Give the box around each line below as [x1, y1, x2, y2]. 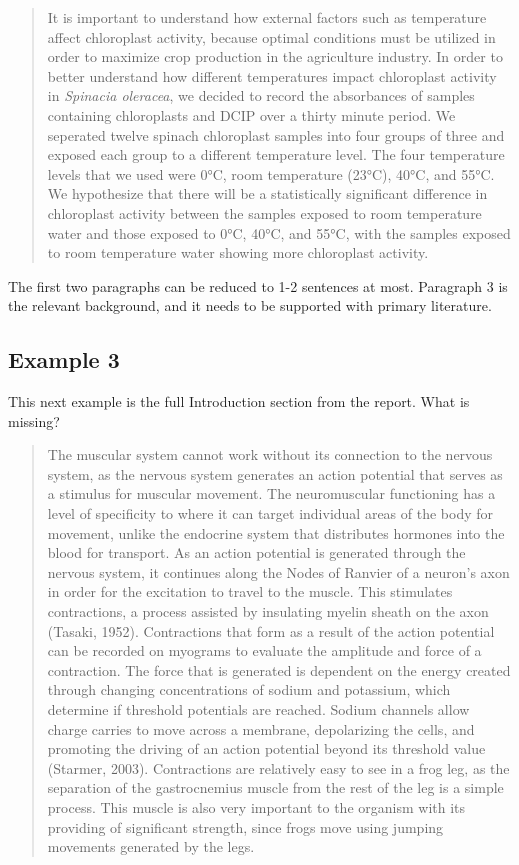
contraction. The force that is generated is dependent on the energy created [47, 659, 511, 680]
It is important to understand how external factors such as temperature [47, 7, 487, 27]
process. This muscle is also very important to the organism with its [47, 796, 466, 817]
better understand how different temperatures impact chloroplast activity [47, 65, 497, 86]
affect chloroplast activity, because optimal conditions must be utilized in [47, 26, 496, 47]
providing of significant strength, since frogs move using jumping [47, 816, 444, 837]
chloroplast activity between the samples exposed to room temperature [47, 202, 482, 223]
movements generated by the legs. [47, 836, 255, 857]
